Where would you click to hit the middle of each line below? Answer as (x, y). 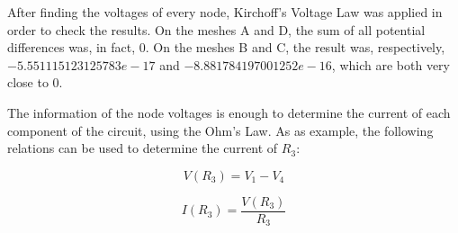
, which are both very (391, 64)
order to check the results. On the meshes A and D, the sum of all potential (216, 29)
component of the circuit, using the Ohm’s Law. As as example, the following (220, 130)
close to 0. (35, 82)
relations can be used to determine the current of (143, 148)
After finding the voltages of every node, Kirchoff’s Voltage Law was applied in (225, 12)
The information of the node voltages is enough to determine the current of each (229, 112)
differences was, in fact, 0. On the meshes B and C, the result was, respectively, (226, 47)
